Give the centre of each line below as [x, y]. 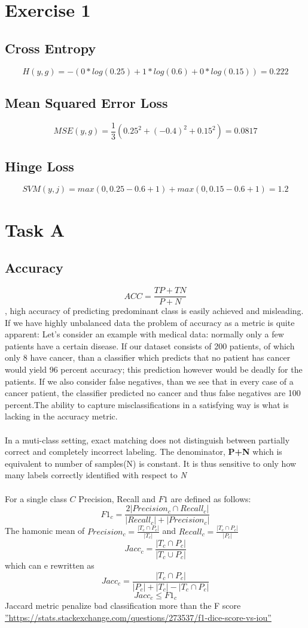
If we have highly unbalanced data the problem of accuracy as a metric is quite [150, 322]
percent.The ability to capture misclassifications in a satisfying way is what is [147, 404]
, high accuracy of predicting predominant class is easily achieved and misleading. [154, 311]
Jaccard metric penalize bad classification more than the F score [123, 606]
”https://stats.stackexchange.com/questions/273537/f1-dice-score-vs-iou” [138, 617]
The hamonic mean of [45, 531]
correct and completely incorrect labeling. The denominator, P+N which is [144, 452]
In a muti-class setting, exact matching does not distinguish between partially [147, 440]
